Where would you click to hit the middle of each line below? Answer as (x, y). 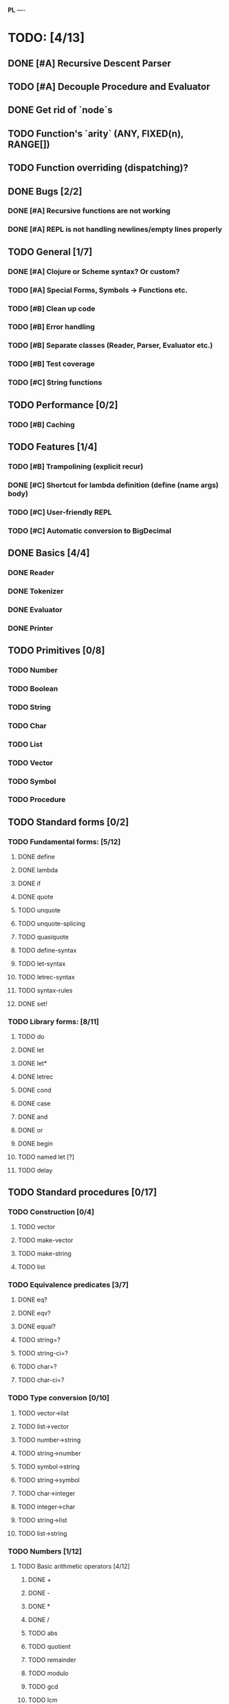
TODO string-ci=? (43, 1353)
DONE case (34, 1104)
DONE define (36, 857)
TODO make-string (44, 1254)
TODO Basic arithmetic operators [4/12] (74, 1567)
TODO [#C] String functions (55, 382)
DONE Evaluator (35, 609)
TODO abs (43, 1633)
